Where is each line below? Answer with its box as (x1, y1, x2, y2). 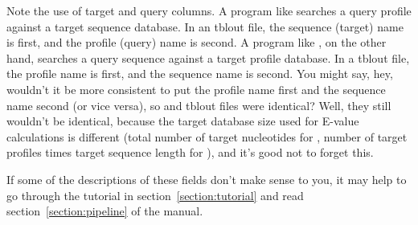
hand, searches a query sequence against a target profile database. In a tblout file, (6, 49, 410, 66)
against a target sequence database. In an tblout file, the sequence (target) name (6, 18, 404, 35)
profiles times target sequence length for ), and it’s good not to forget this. (6, 144, 374, 161)
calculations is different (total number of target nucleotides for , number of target (6, 128, 408, 145)
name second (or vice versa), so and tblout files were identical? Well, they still (6, 96, 391, 113)
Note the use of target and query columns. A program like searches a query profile (6, 2, 412, 18)
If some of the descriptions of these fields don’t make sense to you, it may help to (6, 170, 407, 187)
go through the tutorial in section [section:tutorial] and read (6, 186, 304, 203)
